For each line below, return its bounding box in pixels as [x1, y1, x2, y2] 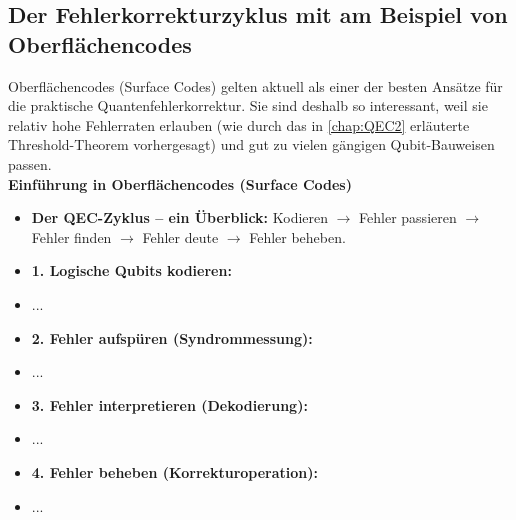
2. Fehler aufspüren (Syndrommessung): [31, 327, 313, 348]
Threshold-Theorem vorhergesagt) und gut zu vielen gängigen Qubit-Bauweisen [8, 134, 495, 155]
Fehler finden [31, 226, 112, 247]
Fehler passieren [359, 207, 457, 228]
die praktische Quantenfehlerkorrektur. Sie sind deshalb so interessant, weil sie [8, 95, 488, 116]
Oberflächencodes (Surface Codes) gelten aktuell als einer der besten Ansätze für [8, 75, 503, 96]
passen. [8, 153, 52, 174]
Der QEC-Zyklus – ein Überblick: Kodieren [31, 207, 329, 228]
